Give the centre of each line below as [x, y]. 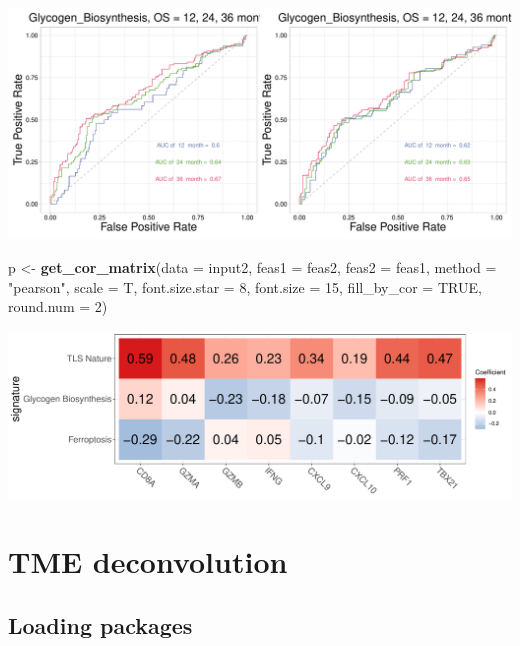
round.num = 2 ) [58, 306]
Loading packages [100, 624]
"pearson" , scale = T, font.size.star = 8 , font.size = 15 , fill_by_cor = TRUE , [245, 286]
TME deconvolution [148, 561]
